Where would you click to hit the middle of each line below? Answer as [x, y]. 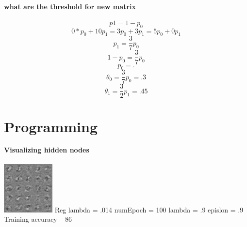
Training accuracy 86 [38, 219]
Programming [51, 126]
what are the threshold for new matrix [70, 6]
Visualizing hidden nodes [47, 150]
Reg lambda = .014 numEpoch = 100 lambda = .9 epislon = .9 [149, 209]
